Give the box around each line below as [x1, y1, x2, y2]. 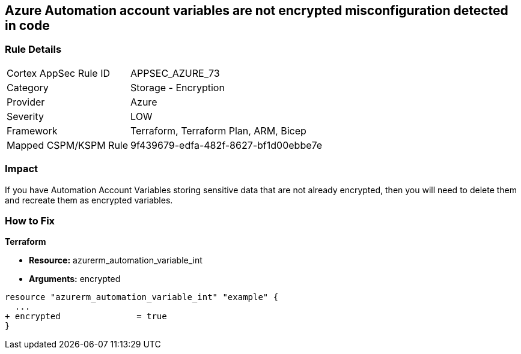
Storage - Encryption [130, 81, 225, 94]
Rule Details [5, 43, 62, 56]
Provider [7, 95, 45, 108]
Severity [7, 110, 44, 122]
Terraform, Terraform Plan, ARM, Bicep [130, 124, 306, 137]
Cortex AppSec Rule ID [7, 67, 111, 79]
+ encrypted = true [5, 311, 167, 322]
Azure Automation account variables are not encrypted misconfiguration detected [5, 3, 508, 18]
